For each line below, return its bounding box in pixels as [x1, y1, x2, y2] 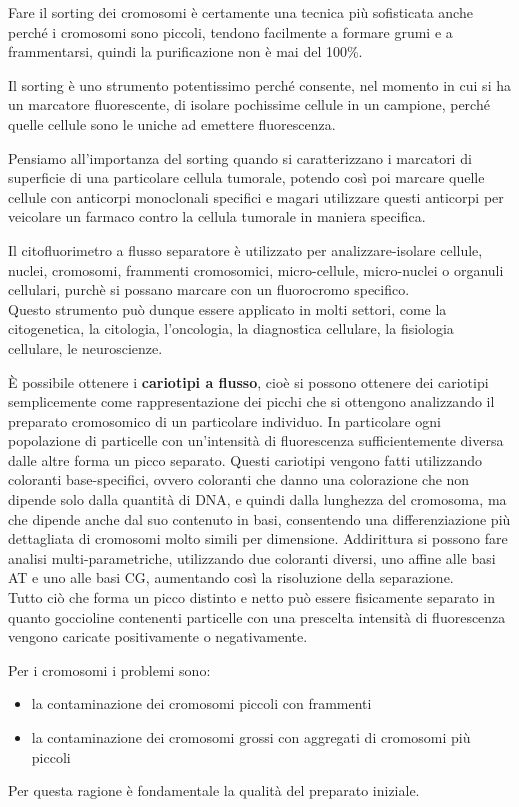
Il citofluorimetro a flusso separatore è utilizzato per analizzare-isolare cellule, [8, 239, 483, 260]
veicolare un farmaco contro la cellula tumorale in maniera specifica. [8, 206, 426, 227]
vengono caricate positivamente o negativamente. [8, 626, 308, 647]
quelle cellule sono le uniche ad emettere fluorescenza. [8, 113, 336, 134]
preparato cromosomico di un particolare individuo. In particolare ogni [8, 410, 441, 431]
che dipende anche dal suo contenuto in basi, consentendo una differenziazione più [8, 508, 511, 529]
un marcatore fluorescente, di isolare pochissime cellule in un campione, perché [8, 94, 490, 115]
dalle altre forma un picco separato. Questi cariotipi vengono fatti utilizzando [8, 449, 483, 470]
